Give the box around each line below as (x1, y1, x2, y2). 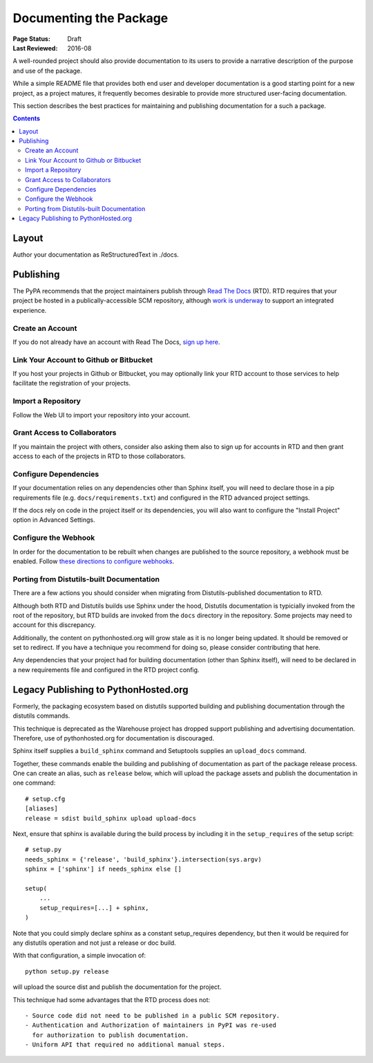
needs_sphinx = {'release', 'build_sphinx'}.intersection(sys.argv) (25, 855, 262, 863)
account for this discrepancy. (12, 621, 96, 629)
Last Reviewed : (12, 44, 58, 52)
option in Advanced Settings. (12, 516, 96, 524)
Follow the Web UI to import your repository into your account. (12, 410, 191, 419)
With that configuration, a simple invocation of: (12, 952, 146, 960)
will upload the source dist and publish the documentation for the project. (12, 983, 222, 991)
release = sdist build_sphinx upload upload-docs (25, 814, 197, 822)
